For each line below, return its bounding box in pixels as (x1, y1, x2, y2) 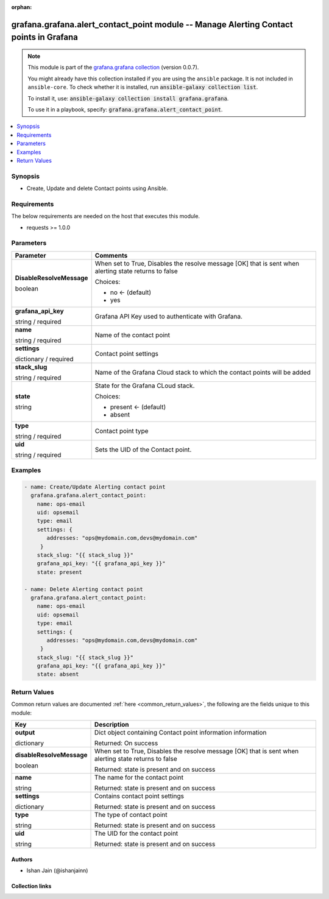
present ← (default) (110, 403, 166, 411)
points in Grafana (11, 32, 79, 43)
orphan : (11, 4, 32, 10)
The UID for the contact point (94, 829, 179, 837)
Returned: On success (94, 739, 158, 747)
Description (94, 720, 129, 728)
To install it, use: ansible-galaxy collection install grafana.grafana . (27, 94, 229, 102)
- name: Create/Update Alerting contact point (24, 483, 166, 490)
